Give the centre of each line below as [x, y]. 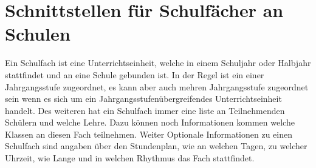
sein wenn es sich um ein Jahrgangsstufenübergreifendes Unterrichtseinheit [143, 99]
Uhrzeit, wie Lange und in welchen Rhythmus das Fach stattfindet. [130, 158]
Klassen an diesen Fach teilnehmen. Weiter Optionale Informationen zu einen [149, 134]
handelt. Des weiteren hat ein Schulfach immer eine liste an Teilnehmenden [145, 110]
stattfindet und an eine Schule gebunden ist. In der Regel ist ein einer [135, 74]
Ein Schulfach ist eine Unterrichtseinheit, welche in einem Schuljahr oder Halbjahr [158, 63]
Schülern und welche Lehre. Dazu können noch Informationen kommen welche [150, 122]
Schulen [38, 34]
